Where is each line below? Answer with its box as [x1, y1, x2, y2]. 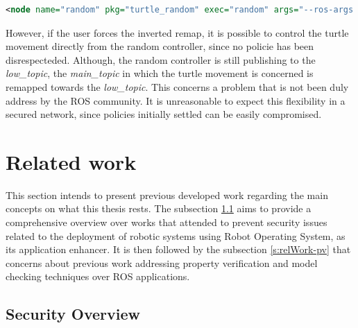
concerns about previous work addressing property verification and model [6, 255, 318, 270]
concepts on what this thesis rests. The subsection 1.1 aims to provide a [6, 201, 312, 216]
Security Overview [6, 303, 140, 325]
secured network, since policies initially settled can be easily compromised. [6, 107, 322, 121]
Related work [6, 147, 137, 175]
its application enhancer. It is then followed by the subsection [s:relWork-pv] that [6, 242, 351, 257]
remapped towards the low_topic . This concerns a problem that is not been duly [6, 79, 349, 94]
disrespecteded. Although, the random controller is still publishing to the [6, 52, 316, 67]
